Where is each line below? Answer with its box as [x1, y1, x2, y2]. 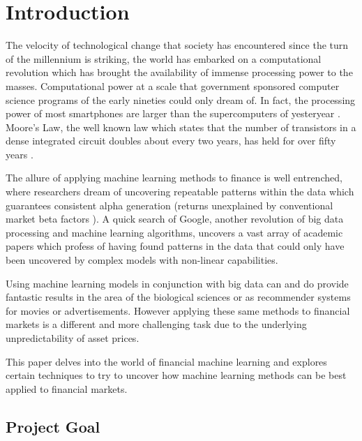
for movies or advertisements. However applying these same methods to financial [6, 303, 350, 317]
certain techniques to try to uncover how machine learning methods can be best [6, 368, 347, 382]
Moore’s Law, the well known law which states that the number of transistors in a [6, 119, 356, 134]
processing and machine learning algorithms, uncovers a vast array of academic [6, 225, 343, 239]
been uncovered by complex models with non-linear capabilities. [6, 253, 278, 267]
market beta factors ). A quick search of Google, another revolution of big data [6, 211, 344, 226]
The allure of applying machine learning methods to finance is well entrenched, [6, 170, 342, 185]
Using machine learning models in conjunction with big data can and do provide [6, 276, 349, 290]
